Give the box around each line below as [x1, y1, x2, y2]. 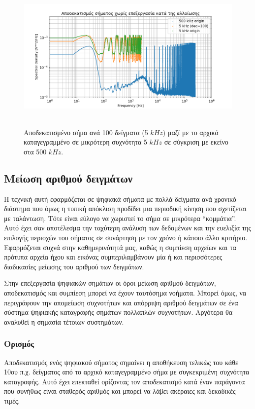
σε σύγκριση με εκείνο [164, 137, 228, 147]
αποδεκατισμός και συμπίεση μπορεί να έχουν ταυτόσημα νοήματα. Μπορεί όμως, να [4, 287, 247, 297]
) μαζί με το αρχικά [162, 127, 219, 137]
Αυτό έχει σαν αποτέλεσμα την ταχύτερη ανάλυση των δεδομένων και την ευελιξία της [4, 223, 252, 233]
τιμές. [4, 395, 20, 406]
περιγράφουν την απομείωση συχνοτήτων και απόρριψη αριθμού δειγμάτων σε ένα [4, 297, 238, 307]
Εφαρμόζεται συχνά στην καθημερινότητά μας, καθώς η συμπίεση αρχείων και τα [4, 242, 236, 252]
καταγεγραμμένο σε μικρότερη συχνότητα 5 [24, 137, 147, 147]
